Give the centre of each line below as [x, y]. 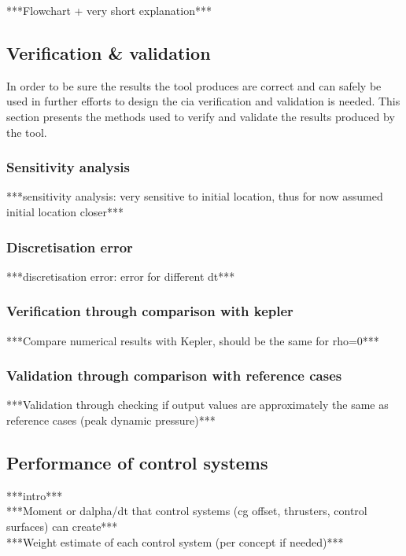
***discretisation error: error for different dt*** [121, 276]
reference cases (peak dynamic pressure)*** [111, 420]
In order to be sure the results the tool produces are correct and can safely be [194, 85]
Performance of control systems [137, 462]
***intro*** [35, 495]
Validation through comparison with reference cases [174, 376]
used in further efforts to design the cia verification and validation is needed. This [203, 101]
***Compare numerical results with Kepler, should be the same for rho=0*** [193, 340]
